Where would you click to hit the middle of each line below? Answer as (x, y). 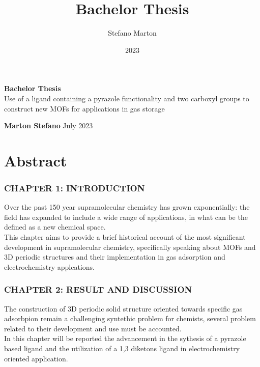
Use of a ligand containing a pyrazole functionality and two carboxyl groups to (127, 98)
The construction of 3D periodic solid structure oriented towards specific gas (123, 308)
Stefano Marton (132, 33)
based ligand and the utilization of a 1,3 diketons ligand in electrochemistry (122, 348)
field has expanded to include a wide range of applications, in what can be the (126, 217)
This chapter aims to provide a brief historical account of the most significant (125, 237)
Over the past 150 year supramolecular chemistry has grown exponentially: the (127, 207)
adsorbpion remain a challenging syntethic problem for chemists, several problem (130, 318)
